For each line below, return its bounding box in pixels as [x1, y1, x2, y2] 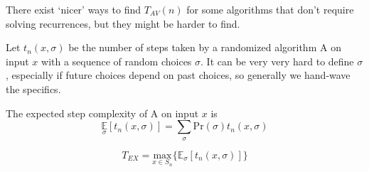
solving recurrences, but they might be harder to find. [6, 16, 240, 31]
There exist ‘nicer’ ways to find [6, 2, 141, 16]
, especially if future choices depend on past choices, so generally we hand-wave [6, 68, 351, 82]
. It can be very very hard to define [200, 53, 354, 68]
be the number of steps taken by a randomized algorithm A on [68, 40, 341, 55]
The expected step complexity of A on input [6, 105, 199, 120]
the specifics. [6, 81, 61, 96]
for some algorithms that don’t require [186, 2, 354, 16]
